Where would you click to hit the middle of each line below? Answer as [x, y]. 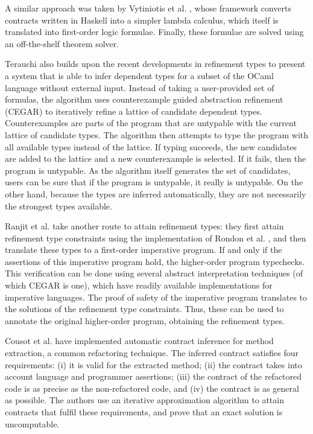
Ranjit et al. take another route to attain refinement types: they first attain [144, 226]
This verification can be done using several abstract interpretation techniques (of [154, 273]
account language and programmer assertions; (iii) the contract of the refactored [153, 376]
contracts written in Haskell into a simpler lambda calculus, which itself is [142, 20]
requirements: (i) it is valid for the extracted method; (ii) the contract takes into [153, 364]
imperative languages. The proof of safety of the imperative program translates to [156, 297]
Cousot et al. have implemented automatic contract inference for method [139, 341]
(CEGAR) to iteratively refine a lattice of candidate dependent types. [134, 111]
